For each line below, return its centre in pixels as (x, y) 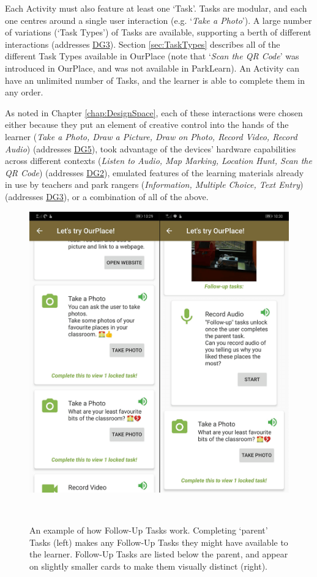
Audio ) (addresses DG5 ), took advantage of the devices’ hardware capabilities (151, 148)
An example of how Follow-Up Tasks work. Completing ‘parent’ (149, 530)
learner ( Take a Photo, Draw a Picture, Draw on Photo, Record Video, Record (151, 136)
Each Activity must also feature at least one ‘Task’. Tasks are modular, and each (156, 8)
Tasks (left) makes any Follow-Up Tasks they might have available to (159, 542)
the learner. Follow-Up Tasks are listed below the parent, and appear (159, 554)
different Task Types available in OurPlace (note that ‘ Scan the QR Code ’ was (152, 56)
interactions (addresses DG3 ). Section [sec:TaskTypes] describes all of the (143, 44)
